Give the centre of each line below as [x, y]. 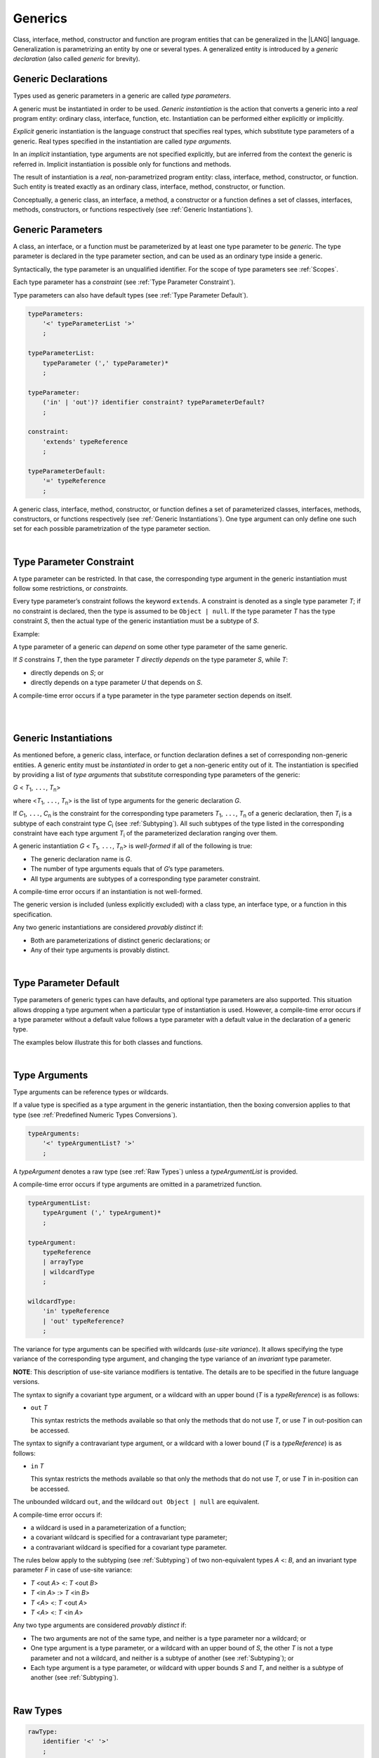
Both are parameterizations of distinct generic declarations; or [120, 940]
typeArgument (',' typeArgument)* [102, 1213]
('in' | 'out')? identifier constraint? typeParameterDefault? [154, 402]
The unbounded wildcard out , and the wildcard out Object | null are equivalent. [136, 1502]
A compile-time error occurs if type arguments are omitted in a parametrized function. [138, 1184]
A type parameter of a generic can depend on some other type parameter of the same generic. [150, 647]
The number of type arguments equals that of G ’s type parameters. [127, 869]
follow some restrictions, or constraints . [71, 589]
